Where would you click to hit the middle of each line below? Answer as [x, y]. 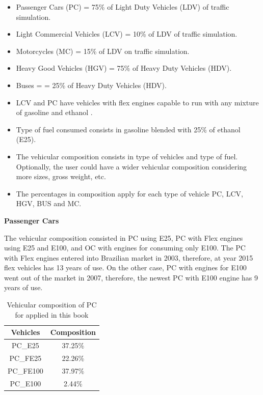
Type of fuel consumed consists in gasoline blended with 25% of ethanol [128, 129]
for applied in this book [52, 314]
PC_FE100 [25, 370]
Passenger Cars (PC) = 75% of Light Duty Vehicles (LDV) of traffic [123, 7]
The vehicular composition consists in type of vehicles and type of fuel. [127, 156]
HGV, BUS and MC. [49, 203]
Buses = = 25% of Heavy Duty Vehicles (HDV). [91, 85]
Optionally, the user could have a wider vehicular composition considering [131, 166]
